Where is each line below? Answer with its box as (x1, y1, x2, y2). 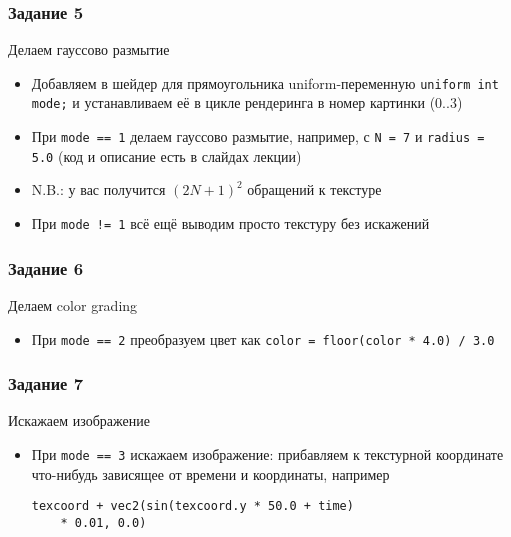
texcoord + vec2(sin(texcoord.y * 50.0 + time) (31, 499, 354, 514)
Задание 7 (8, 371, 84, 396)
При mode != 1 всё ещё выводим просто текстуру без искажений (31, 213, 430, 234)
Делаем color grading (8, 294, 138, 315)
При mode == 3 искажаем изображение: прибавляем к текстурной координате (31, 443, 504, 464)
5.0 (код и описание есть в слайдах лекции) (31, 145, 302, 166)
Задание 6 (8, 255, 84, 280)
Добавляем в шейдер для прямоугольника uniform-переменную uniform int (31, 72, 499, 93)
